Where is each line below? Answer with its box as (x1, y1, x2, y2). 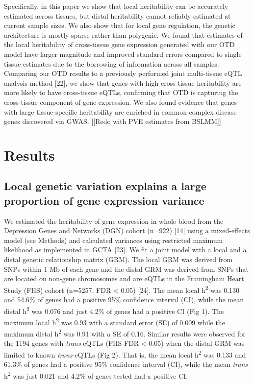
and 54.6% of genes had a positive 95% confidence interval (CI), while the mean (4, 294, 244, 305)
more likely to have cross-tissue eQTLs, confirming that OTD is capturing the (4, 87, 238, 97)
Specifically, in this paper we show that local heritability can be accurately (4, 1, 229, 11)
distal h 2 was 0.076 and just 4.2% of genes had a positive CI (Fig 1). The (4, 304, 224, 316)
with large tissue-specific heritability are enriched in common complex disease (4, 106, 237, 117)
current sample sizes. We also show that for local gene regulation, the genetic (4, 20, 235, 30)
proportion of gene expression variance (4, 192, 204, 208)
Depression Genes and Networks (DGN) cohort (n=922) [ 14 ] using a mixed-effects (4, 225, 250, 236)
